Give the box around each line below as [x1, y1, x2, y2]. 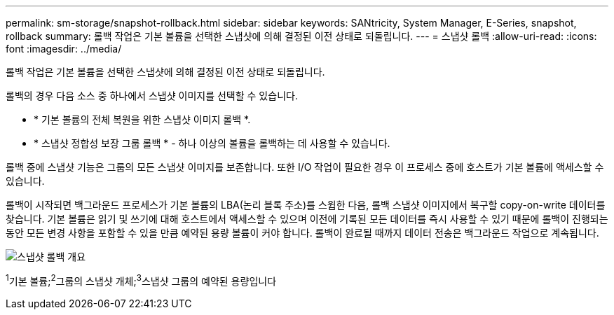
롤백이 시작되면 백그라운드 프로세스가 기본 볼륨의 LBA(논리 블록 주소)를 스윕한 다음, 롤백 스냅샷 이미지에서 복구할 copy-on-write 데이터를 [6, 199, 606, 211]
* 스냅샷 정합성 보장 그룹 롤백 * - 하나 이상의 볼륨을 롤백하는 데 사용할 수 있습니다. [34, 137, 390, 149]
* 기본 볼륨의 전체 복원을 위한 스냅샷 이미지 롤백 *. [34, 113, 251, 125]
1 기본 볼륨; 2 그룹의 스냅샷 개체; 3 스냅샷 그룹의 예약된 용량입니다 [6, 273, 277, 287]
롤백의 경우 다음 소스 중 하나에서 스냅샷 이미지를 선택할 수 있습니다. [6, 90, 298, 101]
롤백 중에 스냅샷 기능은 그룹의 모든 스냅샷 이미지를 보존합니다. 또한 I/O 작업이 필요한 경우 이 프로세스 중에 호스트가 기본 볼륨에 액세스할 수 [6, 161, 604, 173]
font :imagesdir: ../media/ [6, 43, 122, 55]
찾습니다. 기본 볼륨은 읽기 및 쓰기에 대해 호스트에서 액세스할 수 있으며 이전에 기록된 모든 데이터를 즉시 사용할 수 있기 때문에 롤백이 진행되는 [6, 213, 608, 225]
